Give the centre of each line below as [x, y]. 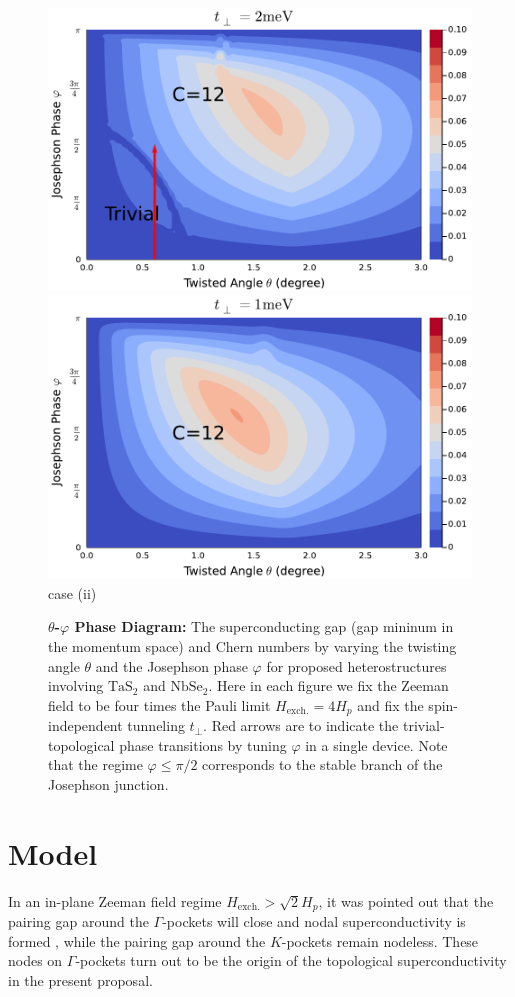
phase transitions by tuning [203, 744]
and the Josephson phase [171, 665]
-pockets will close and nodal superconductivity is [314, 921]
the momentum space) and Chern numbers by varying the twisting [252, 645]
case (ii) [72, 592]
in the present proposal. [80, 979]
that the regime [95, 764]
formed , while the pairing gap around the [137, 940]
